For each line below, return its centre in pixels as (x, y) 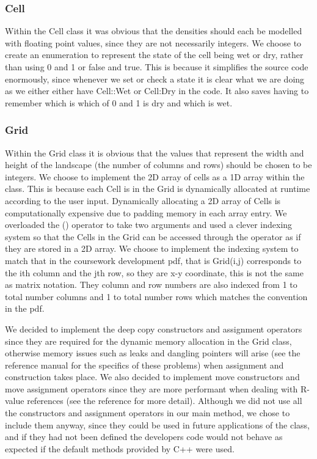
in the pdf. (25, 308)
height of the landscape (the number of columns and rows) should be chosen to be (158, 165)
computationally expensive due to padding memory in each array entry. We (146, 212)
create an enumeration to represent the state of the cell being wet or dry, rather (154, 55)
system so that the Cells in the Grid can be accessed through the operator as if (153, 236)
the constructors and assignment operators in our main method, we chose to (148, 413)
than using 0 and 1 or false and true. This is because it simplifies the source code (157, 67)
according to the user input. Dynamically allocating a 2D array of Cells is (143, 200)
